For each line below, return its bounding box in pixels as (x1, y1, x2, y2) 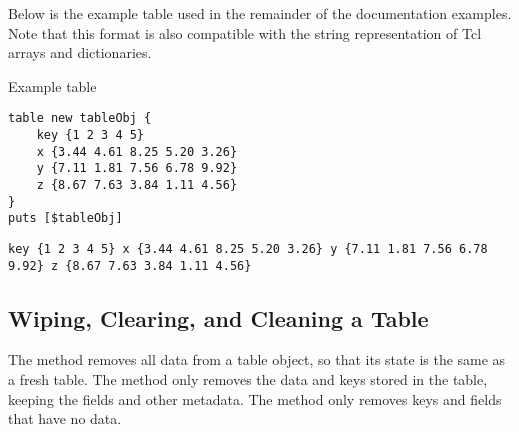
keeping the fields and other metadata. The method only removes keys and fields (8, 388, 502, 409)
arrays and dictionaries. (8, 42, 152, 63)
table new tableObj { (8, 111, 152, 126)
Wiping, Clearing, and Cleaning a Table (8, 302, 429, 333)
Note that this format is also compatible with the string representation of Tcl (8, 22, 482, 43)
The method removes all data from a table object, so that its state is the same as (8, 349, 506, 370)
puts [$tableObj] (8, 211, 123, 226)
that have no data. (8, 408, 122, 429)
